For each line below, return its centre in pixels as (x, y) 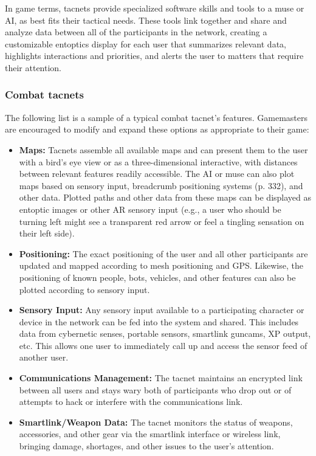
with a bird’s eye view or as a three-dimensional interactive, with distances (158, 161)
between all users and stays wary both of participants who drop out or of (155, 389)
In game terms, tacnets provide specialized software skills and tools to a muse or (155, 8)
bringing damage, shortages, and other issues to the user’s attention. (146, 446)
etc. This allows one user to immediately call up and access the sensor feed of (163, 345)
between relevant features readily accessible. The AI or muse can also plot (157, 174)
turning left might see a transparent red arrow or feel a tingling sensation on (162, 221)
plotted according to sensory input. (84, 289)
